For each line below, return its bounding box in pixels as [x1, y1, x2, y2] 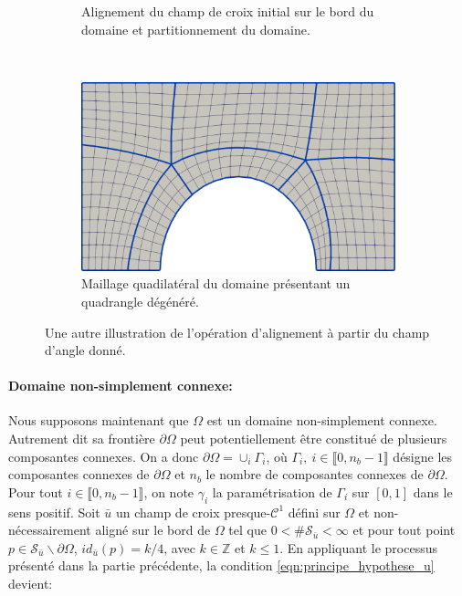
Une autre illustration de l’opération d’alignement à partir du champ [45, 322, 430, 341]
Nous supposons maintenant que [8, 411, 189, 430]
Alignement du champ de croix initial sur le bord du [81, 2, 374, 20]
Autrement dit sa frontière [8, 429, 155, 448]
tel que [228, 520, 267, 539]
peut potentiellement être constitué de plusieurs [180, 429, 447, 448]
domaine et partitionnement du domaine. [81, 19, 310, 38]
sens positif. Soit [8, 502, 100, 521]
